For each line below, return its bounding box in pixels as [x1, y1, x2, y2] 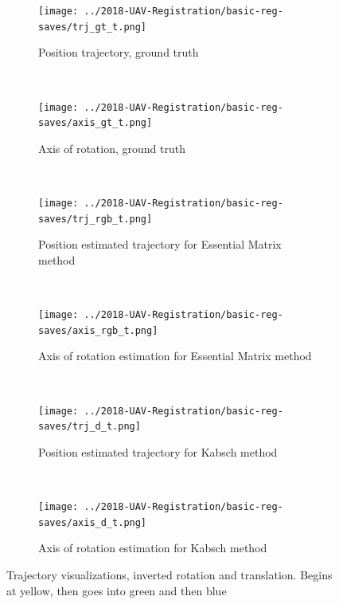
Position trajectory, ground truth [38, 44, 199, 61]
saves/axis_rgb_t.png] [38, 324, 158, 336]
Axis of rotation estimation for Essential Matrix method [38, 347, 312, 364]
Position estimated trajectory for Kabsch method [38, 443, 278, 460]
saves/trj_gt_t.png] [38, 21, 147, 33]
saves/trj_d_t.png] [38, 421, 141, 433]
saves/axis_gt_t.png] [38, 117, 153, 129]
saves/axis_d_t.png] [38, 516, 147, 528]
